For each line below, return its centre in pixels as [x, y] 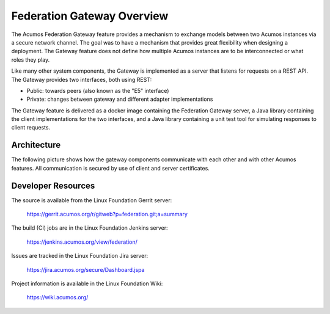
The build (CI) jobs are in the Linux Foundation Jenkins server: [90, 228]
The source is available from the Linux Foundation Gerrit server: [92, 200]
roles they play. [31, 60]
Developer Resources [53, 185]
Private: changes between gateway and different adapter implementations [120, 99]
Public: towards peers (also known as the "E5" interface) [98, 90]
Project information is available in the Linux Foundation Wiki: [87, 283]
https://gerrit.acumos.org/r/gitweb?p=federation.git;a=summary [107, 214]
